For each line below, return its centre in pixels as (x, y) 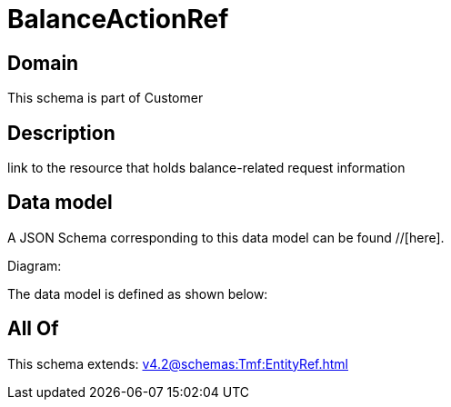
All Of (33, 329)
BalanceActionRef (118, 19)
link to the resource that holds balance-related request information (206, 168)
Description (61, 133)
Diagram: (35, 265)
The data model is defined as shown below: (138, 293)
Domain (43, 63)
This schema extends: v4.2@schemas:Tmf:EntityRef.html (178, 363)
